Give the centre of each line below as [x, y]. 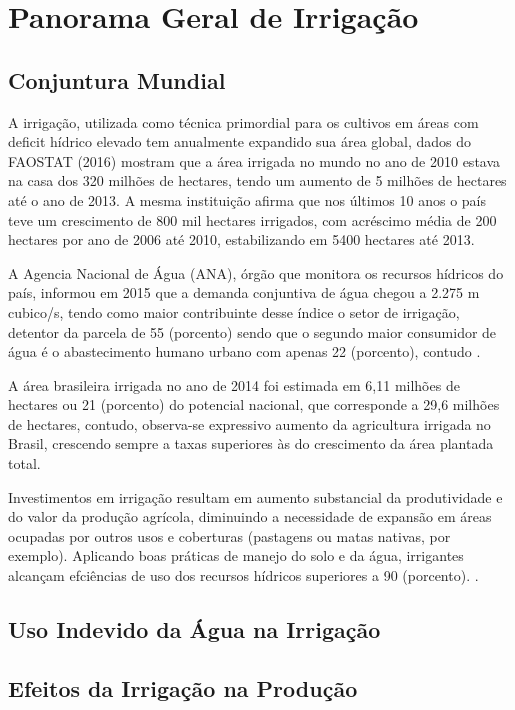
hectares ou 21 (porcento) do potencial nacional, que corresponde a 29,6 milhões [254, 404]
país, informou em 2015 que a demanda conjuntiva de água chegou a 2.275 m [244, 292]
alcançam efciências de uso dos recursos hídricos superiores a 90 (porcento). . [243, 575]
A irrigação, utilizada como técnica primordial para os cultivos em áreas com [243, 121]
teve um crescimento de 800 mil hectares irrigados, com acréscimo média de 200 [252, 219]
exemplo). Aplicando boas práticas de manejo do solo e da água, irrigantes [236, 555]
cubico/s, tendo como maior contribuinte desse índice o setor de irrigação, [234, 311]
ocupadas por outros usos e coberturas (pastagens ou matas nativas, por [229, 535]
